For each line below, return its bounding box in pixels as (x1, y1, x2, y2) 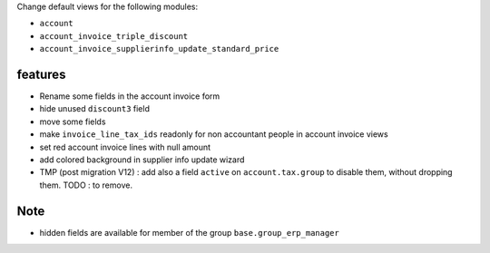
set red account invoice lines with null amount (39, 141, 211, 152)
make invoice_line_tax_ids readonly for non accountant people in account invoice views (39, 129, 389, 140)
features (16, 66, 66, 82)
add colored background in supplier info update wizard (39, 154, 245, 165)
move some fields (39, 116, 106, 127)
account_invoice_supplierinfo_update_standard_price (39, 44, 279, 54)
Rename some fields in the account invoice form (39, 91, 220, 102)
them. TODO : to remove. (39, 180, 133, 190)
